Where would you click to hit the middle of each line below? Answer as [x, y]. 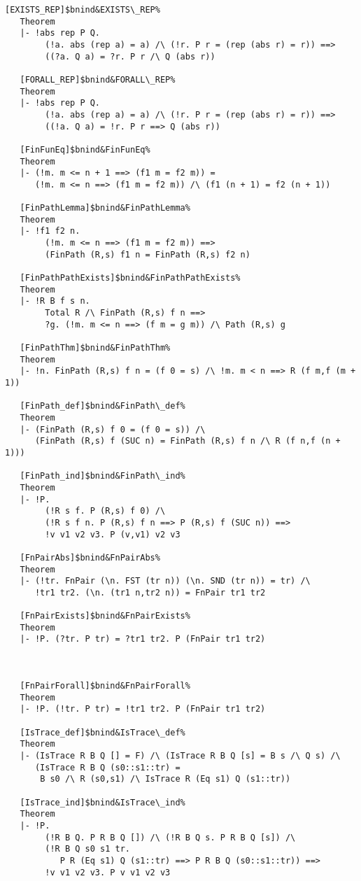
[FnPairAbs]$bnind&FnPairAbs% [90, 557]
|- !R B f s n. [55, 301]
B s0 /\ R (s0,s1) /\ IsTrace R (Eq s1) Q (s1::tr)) [165, 779]
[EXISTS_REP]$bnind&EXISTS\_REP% [83, 10]
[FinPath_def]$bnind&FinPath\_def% [102, 406]
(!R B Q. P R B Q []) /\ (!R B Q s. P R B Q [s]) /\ [170, 837]
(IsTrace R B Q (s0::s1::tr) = [107, 767]
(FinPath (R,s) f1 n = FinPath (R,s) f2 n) [148, 254]
